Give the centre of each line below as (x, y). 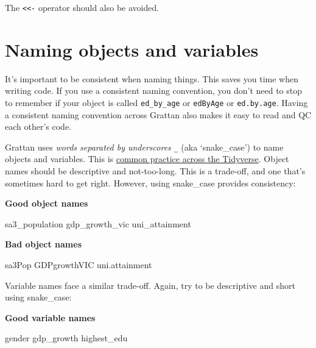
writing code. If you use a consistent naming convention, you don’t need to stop (154, 91)
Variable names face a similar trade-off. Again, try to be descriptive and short (150, 285)
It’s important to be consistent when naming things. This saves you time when (152, 78)
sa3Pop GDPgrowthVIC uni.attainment (79, 265)
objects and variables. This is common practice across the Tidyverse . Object (147, 159)
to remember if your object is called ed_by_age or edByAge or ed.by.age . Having (156, 102)
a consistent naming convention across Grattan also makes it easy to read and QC (158, 114)
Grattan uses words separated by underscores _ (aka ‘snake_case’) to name (144, 147)
